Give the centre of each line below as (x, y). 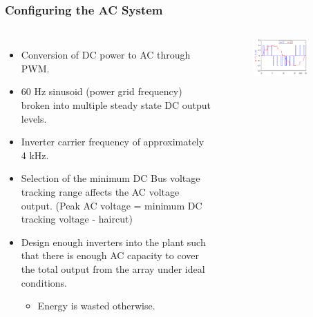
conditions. (44, 282)
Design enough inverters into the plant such (113, 242)
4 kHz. (35, 155)
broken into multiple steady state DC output (116, 105)
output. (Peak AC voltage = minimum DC (112, 205)
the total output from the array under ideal (113, 268)
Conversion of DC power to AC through (106, 55)
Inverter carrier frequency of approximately (113, 142)
